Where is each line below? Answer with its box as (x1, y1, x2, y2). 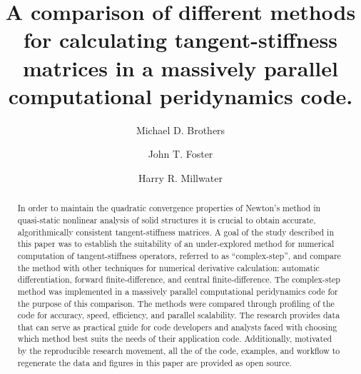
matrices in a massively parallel (23, 53, 338, 82)
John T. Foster (148, 146, 213, 161)
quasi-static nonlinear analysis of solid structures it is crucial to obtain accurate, (17, 213, 316, 226)
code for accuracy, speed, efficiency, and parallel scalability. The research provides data (17, 309, 340, 321)
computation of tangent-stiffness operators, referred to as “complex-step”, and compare (17, 249, 341, 261)
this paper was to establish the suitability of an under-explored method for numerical (17, 238, 335, 250)
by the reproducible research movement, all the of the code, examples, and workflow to (17, 345, 340, 357)
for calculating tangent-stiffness (24, 25, 337, 54)
